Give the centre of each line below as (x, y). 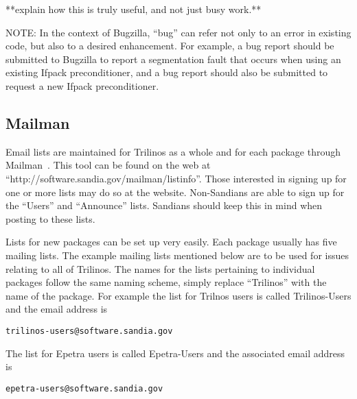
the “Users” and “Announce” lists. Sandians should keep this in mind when (164, 205)
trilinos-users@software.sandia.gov (89, 331)
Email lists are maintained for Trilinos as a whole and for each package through (173, 151)
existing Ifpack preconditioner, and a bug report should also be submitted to (167, 72)
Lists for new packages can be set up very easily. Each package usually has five (171, 242)
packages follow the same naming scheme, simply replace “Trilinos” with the (166, 282)
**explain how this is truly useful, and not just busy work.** (134, 9)
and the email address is (57, 309)
